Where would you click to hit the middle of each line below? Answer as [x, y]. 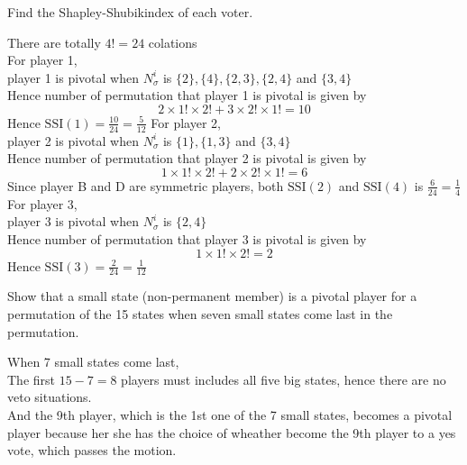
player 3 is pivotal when [73, 221]
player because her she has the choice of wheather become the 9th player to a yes [232, 432]
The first [32, 379]
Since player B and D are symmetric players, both [146, 185]
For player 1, [42, 60]
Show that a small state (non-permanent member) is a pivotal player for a [212, 296]
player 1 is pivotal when [73, 77]
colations [173, 42]
